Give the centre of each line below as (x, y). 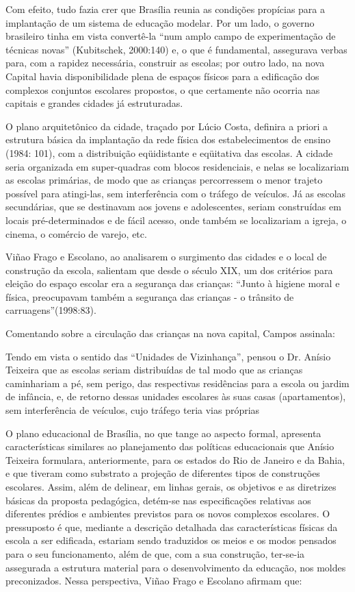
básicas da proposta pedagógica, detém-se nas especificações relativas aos (158, 500)
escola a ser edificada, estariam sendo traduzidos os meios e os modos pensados (171, 540)
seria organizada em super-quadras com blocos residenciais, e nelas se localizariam (177, 166)
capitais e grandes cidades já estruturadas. (94, 103)
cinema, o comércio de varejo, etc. (76, 233)
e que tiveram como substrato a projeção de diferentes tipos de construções (163, 473)
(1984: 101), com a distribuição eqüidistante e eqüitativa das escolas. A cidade (169, 152)
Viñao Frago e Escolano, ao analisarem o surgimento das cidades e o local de (166, 257)
